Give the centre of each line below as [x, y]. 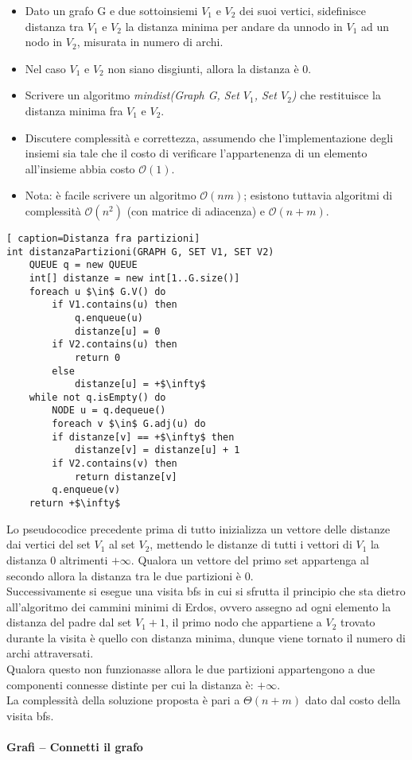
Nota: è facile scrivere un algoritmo [111, 195]
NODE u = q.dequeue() [109, 411]
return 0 [97, 357]
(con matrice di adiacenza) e [196, 210]
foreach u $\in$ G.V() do [97, 291]
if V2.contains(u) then [115, 345]
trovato [358, 622]
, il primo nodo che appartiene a [243, 622]
